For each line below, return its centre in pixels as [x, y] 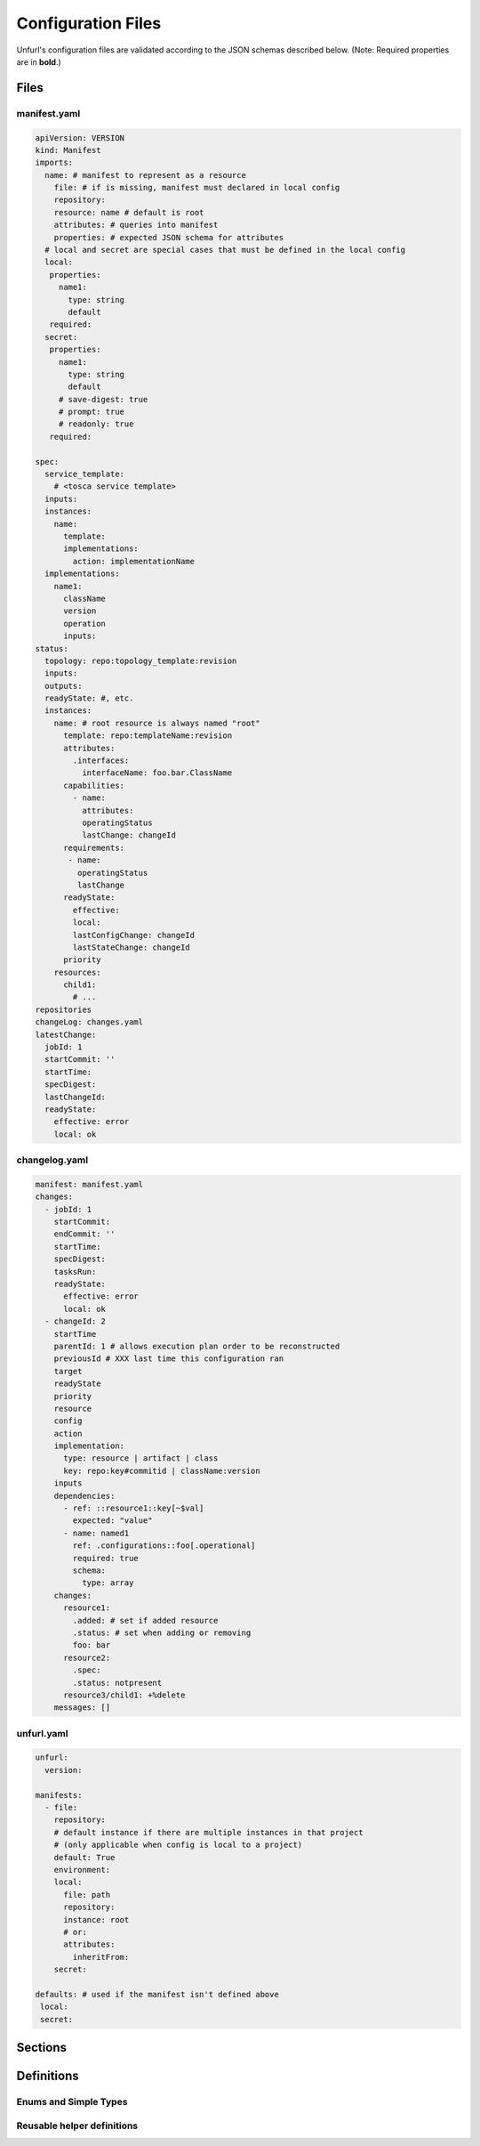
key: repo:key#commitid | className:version [162, 1470]
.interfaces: [101, 761]
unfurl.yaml [42, 1733]
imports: [54, 163]
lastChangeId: [76, 1097]
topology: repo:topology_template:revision [141, 660]
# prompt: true [91, 412]
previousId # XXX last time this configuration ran [169, 1359]
